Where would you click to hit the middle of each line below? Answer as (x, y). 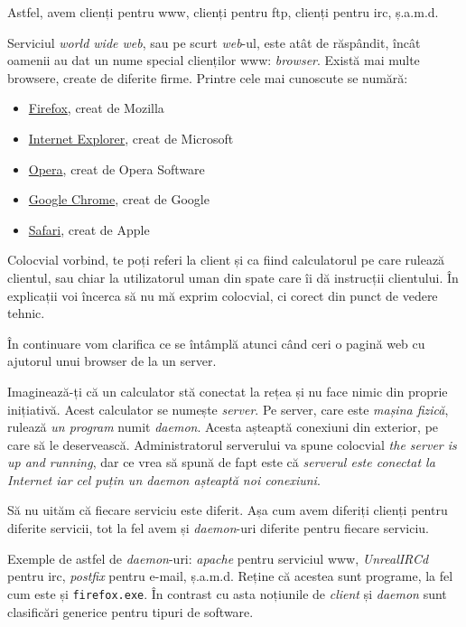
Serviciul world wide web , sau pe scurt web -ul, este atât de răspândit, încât (214, 42)
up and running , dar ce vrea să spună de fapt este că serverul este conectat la (221, 462)
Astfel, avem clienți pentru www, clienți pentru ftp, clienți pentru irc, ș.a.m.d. (223, 12)
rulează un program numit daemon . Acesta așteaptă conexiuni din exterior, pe (223, 427)
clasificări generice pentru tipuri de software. (130, 611)
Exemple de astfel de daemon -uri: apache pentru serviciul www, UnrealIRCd (218, 558)
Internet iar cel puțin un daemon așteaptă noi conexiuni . (164, 479)
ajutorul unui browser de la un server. (112, 361)
